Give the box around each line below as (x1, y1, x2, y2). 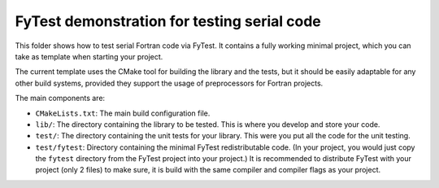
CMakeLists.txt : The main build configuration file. (35, 108, 211, 118)
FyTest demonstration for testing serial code (15, 12, 321, 30)
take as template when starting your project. (15, 51, 163, 61)
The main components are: (15, 94, 106, 103)
